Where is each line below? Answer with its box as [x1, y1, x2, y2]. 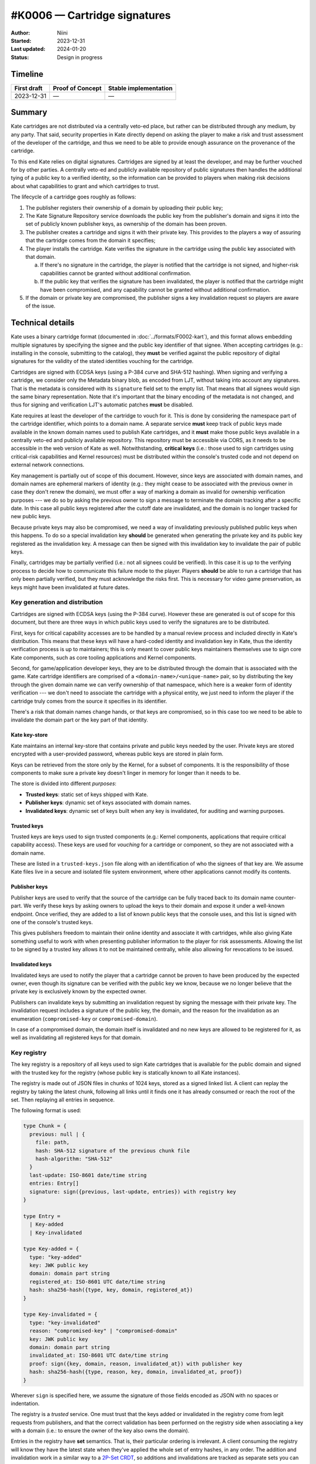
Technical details [11, 318, 75, 328]
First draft [14, 84, 43, 92]
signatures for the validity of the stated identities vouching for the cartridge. [11, 358, 194, 365]
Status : [11, 53, 29, 61]
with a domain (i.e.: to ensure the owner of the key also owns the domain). [11, 1427, 190, 1434]
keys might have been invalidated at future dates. [11, 583, 130, 591]
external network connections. [11, 461, 85, 468]
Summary [11, 107, 47, 117]
